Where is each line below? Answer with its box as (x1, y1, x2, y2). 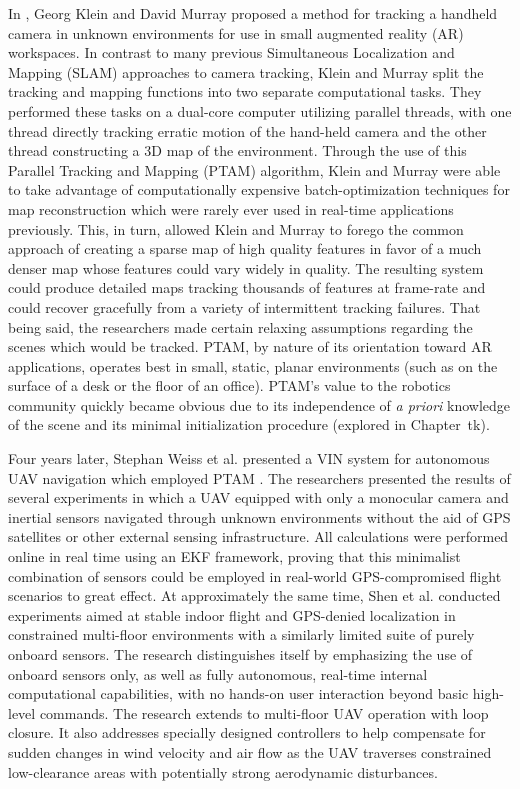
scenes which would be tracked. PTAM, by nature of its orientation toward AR (8, 336, 492, 357)
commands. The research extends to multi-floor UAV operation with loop (39, 702, 489, 723)
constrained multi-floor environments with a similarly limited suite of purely (8, 624, 475, 645)
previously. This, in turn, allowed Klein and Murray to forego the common (8, 218, 464, 239)
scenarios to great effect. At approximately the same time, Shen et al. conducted (8, 585, 501, 606)
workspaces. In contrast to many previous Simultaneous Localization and (8, 42, 455, 63)
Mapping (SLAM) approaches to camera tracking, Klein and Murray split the (8, 61, 484, 82)
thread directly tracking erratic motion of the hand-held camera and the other (8, 120, 487, 141)
